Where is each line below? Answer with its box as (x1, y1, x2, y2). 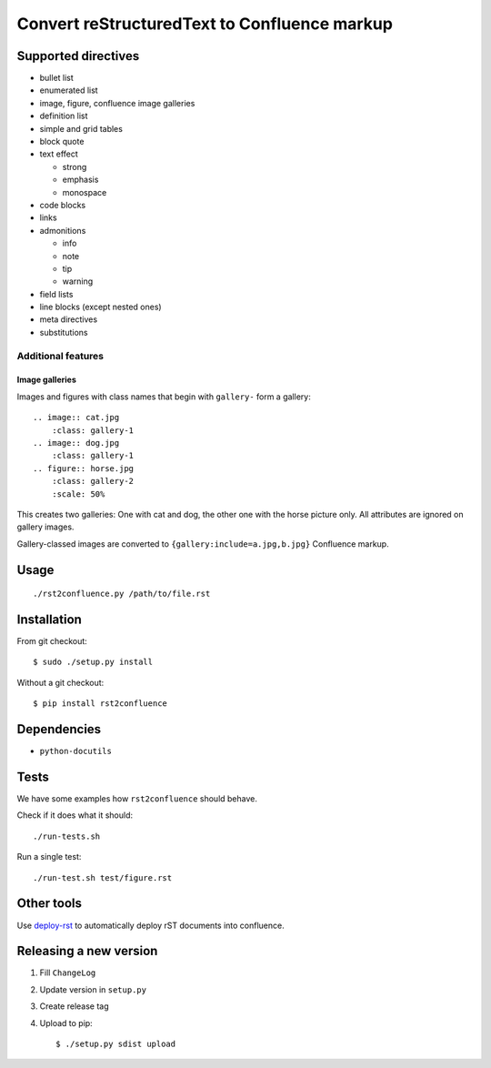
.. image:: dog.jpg (33, 438, 120, 448)
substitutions (39, 327, 88, 338)
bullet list (39, 73, 75, 84)
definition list (39, 110, 88, 122)
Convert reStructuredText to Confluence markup (16, 14, 393, 34)
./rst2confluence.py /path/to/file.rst (33, 589, 211, 599)
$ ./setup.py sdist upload (55, 1038, 176, 1049)
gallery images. (16, 521, 75, 532)
